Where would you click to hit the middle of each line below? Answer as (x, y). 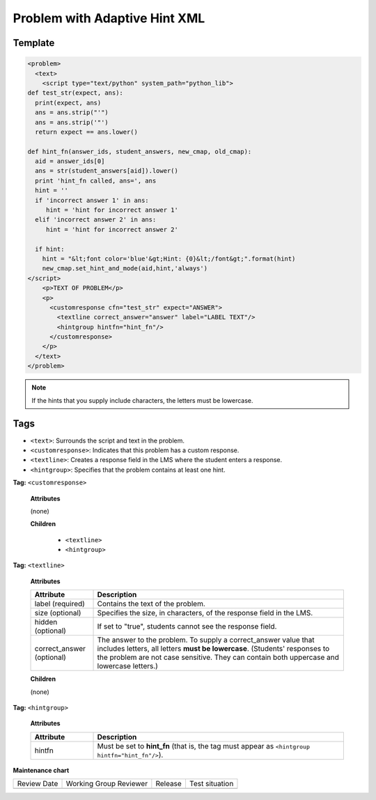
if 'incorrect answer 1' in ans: (92, 200)
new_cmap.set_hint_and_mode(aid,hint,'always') (125, 269)
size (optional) (58, 613)
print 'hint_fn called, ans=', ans (96, 180)
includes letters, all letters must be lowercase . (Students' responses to (213, 649)
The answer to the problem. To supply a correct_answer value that (206, 640)
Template (34, 43)
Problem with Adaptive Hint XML (109, 18)
